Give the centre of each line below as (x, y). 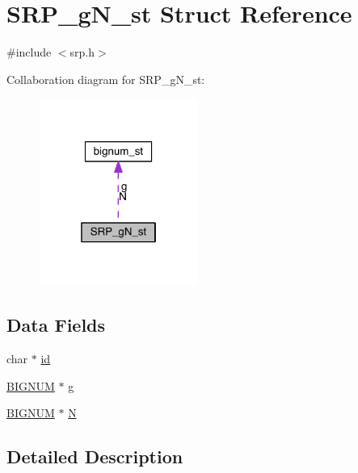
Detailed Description (95, 456)
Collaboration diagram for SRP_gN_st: (106, 79)
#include (29, 52)
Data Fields (56, 325)
